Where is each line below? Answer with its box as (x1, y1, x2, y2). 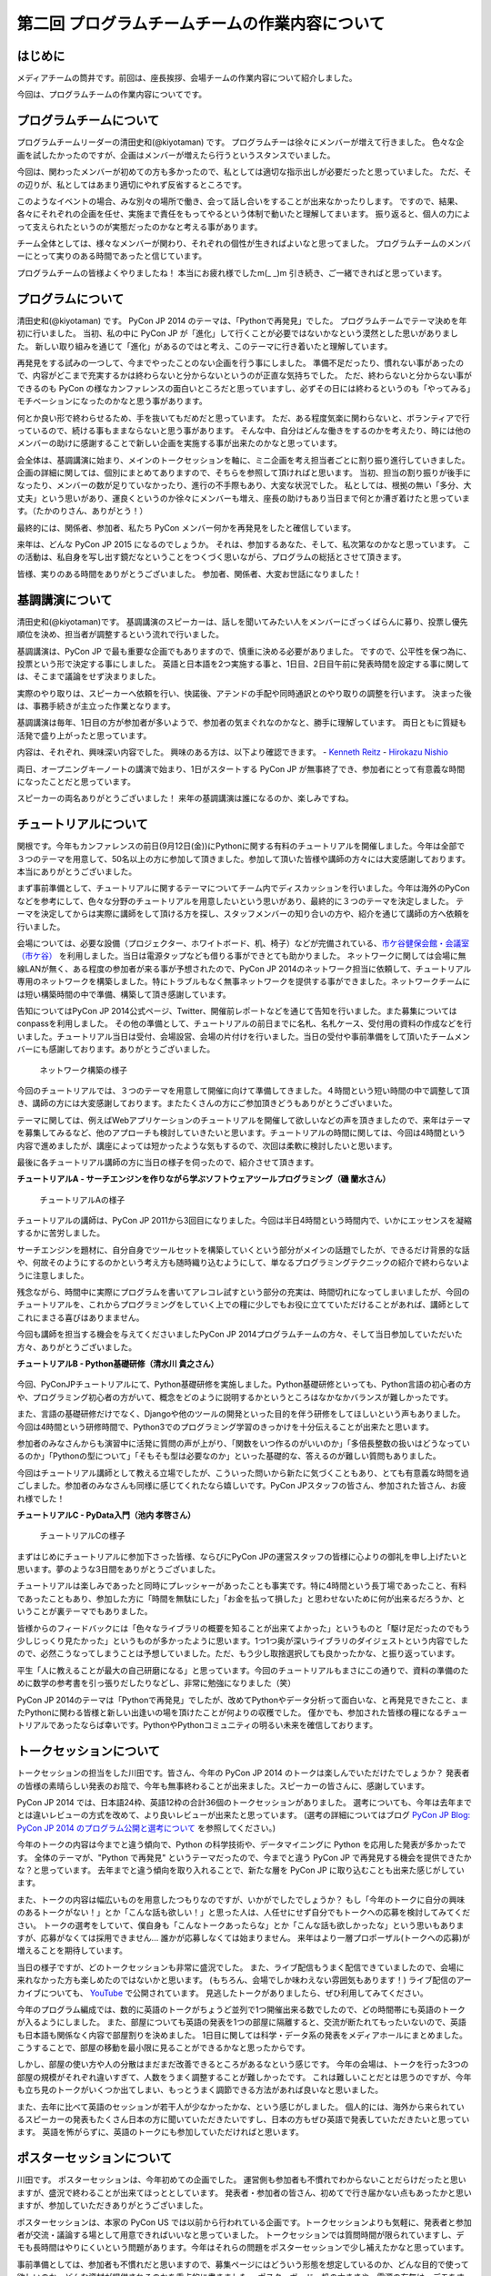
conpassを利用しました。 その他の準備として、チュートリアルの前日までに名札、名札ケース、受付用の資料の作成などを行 (16, 1018, 472, 1029)
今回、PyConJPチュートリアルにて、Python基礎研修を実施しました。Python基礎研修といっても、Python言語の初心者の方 (16, 1379, 472, 1390)
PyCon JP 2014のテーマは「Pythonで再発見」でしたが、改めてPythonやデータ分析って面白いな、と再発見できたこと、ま (16, 1694, 469, 1705)
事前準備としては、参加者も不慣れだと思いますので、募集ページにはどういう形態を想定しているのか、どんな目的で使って (16, 2259, 470, 2270)
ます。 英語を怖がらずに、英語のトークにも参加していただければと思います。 (16, 2127, 305, 2138)
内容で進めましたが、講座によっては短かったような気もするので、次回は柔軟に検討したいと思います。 (16, 1140, 397, 1151)
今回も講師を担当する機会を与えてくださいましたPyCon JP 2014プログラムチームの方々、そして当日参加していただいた (16, 1329, 463, 1340)
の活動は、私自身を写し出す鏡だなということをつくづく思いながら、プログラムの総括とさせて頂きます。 (16, 552, 406, 563)
